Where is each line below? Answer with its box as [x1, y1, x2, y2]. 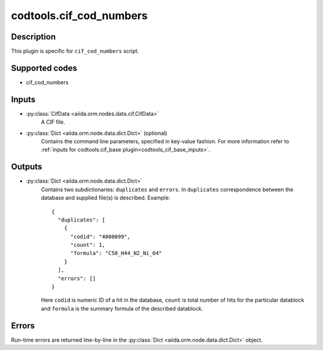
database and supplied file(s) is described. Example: [41, 194, 170, 201]
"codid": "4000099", [70, 233, 131, 240]
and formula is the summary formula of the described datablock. [41, 305, 203, 312]
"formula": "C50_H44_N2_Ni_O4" [70, 250, 163, 257]
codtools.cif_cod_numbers [11, 9, 148, 22]
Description [11, 32, 56, 42]
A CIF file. [41, 118, 65, 125]
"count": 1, [70, 242, 106, 248]
